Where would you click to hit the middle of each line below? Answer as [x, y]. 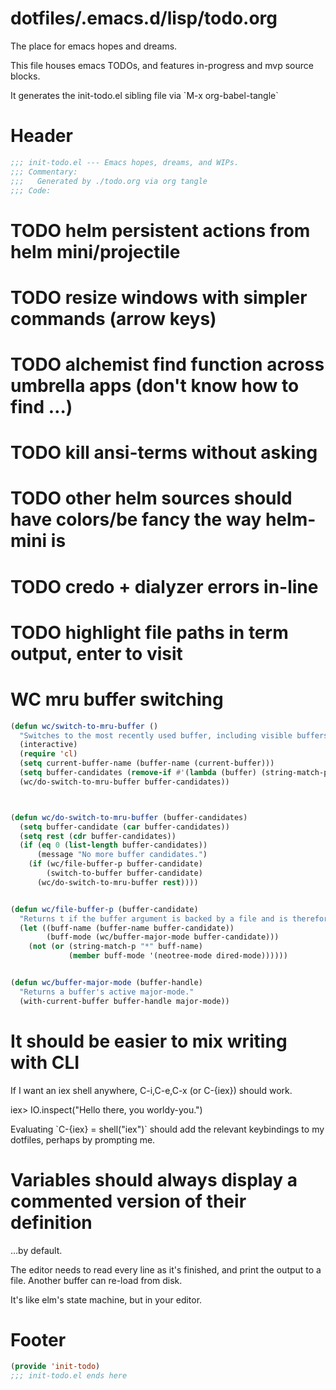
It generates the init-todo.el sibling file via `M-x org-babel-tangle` [144, 95]
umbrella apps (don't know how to [155, 385]
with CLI [45, 1062]
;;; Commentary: [44, 172]
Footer [38, 1339]
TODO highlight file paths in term [149, 632]
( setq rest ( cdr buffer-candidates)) [98, 836]
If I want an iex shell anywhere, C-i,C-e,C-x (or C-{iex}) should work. [151, 1090]
